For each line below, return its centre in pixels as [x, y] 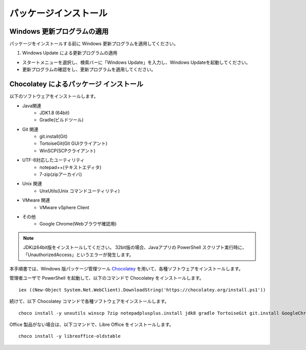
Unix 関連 [32, 184]
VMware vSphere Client [64, 207]
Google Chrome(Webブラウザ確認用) [78, 224]
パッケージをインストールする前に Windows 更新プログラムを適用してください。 [94, 44]
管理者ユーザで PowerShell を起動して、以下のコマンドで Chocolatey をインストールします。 [107, 278]
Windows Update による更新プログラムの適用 [70, 53]
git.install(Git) [54, 136]
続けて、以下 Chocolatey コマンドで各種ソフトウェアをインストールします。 [89, 302]
